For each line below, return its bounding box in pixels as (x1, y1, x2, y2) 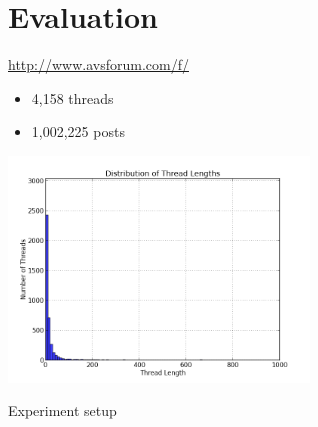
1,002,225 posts (31, 121, 125, 142)
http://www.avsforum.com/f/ (8, 54, 189, 75)
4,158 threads (31, 87, 114, 108)
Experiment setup (8, 400, 117, 421)
